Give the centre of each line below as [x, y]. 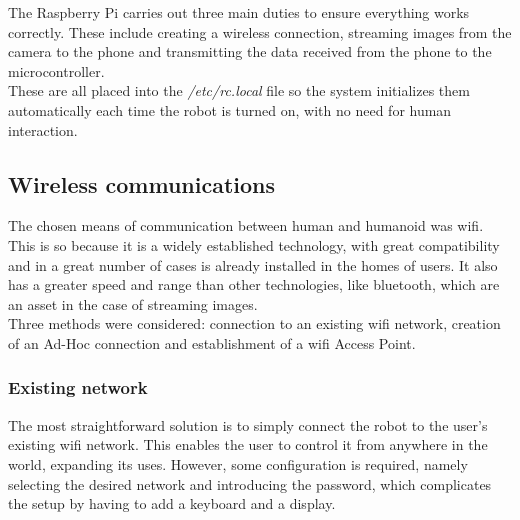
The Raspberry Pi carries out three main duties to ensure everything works [239, 12]
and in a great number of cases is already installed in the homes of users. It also [253, 264]
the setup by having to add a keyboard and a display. [172, 503]
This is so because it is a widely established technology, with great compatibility [254, 244]
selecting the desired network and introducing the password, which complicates [250, 483]
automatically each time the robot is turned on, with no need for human [230, 109]
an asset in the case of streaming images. [133, 303]
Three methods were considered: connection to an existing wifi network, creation [254, 323]
